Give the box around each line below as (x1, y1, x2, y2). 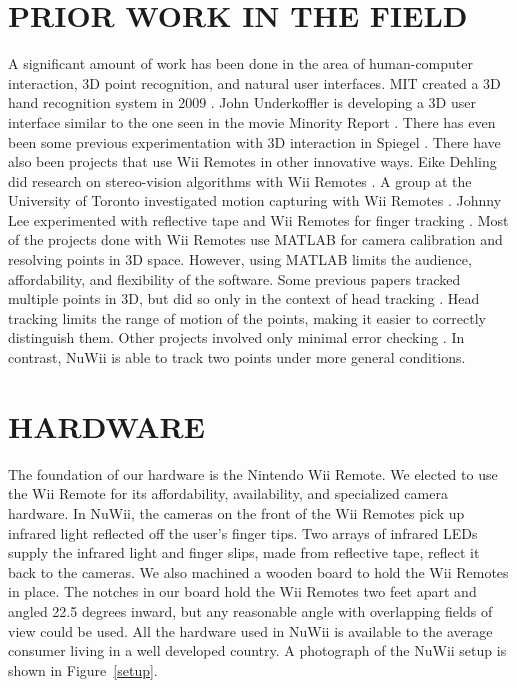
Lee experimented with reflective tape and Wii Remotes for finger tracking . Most (8, 209, 509, 230)
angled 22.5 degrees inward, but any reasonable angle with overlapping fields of (8, 600, 493, 621)
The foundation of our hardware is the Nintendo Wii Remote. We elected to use (8, 463, 498, 484)
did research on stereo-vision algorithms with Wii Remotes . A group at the (8, 170, 472, 191)
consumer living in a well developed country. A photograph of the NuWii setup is (8, 640, 507, 661)
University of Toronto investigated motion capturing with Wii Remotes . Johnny (8, 190, 502, 211)
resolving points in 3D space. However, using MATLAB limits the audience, (8, 249, 472, 270)
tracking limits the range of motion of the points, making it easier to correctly (8, 307, 486, 328)
